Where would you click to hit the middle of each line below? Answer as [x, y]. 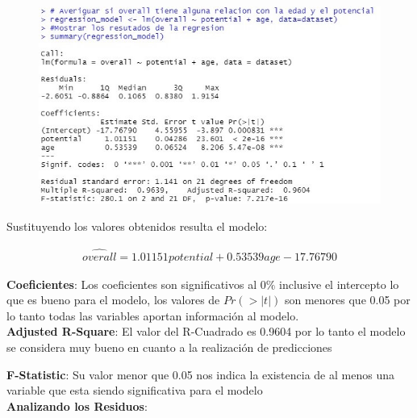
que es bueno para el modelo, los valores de [113, 300]
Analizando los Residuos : [77, 405]
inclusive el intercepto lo [339, 284]
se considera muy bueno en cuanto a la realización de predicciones [169, 347]
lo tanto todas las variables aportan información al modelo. [153, 315]
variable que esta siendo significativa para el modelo [135, 390]
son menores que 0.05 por [347, 300]
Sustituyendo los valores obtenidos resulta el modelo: [137, 226]
